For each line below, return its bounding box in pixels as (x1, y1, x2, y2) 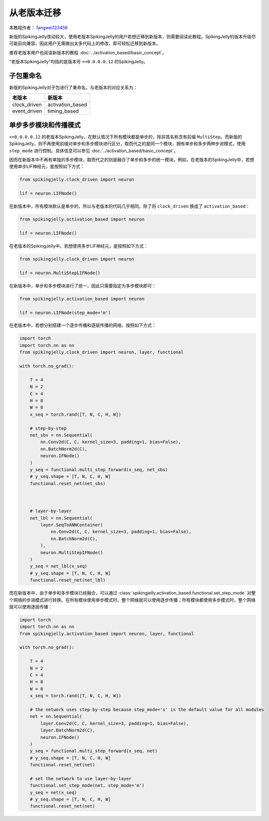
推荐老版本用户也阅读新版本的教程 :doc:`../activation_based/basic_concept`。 (9, 49, 167, 55)
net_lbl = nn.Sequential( (30, 515, 93, 521)
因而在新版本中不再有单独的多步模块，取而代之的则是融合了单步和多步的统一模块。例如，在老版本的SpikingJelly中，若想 (9, 157, 254, 163)
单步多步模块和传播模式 (9, 121, 81, 129)
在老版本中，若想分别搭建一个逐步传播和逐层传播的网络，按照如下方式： (9, 322, 156, 328)
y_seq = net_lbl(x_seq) (30, 563, 87, 569)
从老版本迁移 (9, 7, 62, 18)
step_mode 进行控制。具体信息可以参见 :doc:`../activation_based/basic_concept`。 (9, 148, 179, 153)
